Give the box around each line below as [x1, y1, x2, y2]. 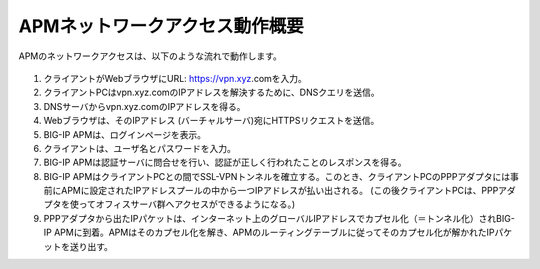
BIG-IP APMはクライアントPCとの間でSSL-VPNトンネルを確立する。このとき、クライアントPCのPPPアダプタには [43, 170, 510, 182]
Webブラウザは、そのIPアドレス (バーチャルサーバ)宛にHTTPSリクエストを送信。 [43, 115, 380, 127]
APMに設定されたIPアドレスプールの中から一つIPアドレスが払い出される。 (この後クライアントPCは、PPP [60, 185, 499, 197]
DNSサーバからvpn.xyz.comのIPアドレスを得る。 [43, 100, 246, 112]
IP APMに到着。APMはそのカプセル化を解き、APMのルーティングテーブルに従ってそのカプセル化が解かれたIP [43, 226, 495, 239]
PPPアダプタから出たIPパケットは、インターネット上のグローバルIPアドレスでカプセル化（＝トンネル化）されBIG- [43, 212, 515, 224]
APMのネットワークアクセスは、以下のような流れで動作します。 [18, 50, 282, 62]
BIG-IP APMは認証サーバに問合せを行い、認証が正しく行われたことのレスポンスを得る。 [43, 156, 407, 169]
